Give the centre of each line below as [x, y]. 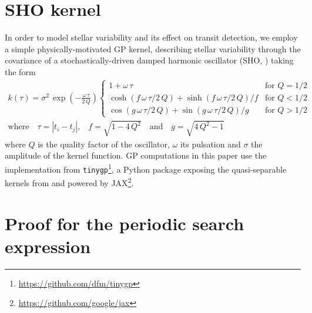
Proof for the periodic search [125, 223]
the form [20, 71]
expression [48, 246]
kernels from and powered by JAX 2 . [69, 182]
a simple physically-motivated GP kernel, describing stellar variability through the [153, 48]
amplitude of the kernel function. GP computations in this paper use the [136, 155]
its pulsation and [210, 144]
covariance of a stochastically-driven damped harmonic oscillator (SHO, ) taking [149, 60]
